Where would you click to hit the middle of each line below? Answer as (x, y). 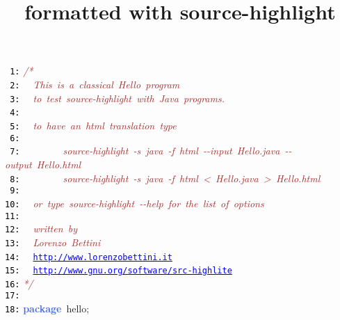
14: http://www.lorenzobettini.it (89, 257)
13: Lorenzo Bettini (53, 242)
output (18, 164)
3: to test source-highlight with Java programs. (117, 98)
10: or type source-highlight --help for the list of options (135, 203)
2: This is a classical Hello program (95, 85)
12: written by (41, 229)
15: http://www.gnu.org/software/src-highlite (119, 271)
